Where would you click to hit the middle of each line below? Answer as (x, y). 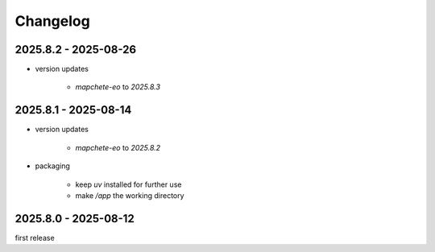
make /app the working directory (130, 195)
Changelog (52, 21)
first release (35, 238)
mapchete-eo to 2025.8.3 (118, 87)
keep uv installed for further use (128, 184)
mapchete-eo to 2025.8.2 (118, 147)
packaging (52, 166)
